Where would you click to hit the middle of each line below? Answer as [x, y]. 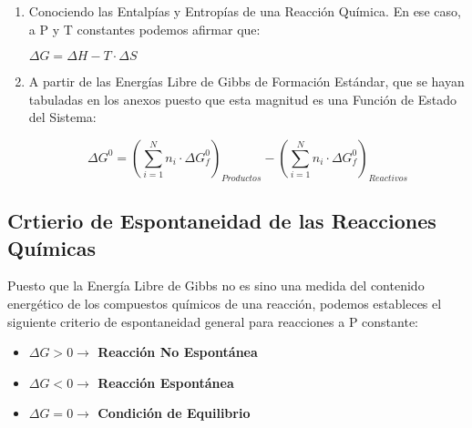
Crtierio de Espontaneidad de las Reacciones [222, 221]
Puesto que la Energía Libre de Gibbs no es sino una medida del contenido [216, 285]
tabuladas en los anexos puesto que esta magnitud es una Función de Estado [242, 99]
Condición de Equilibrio [174, 413]
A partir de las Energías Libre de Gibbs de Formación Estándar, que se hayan [246, 82]
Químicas [52, 247]
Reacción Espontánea [166, 382]
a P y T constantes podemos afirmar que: [144, 29]
